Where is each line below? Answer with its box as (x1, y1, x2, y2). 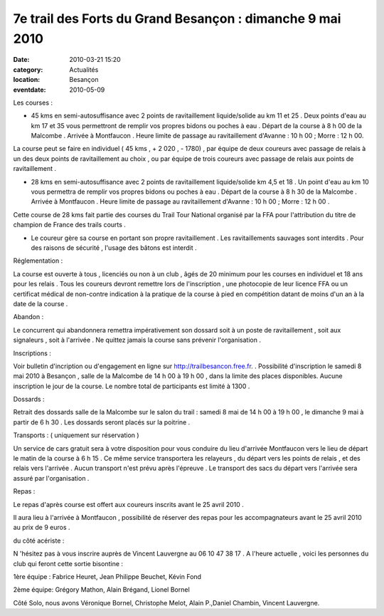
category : (13, 65, 43, 74)
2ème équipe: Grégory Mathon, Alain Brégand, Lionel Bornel (13, 585, 190, 594)
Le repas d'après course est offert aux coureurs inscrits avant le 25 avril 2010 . (13, 500, 245, 508)
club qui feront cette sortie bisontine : (13, 559, 124, 568)
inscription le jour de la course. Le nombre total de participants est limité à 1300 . (13, 382, 250, 390)
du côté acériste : (13, 536, 65, 545)
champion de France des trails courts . (13, 221, 126, 229)
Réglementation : (13, 256, 63, 265)
